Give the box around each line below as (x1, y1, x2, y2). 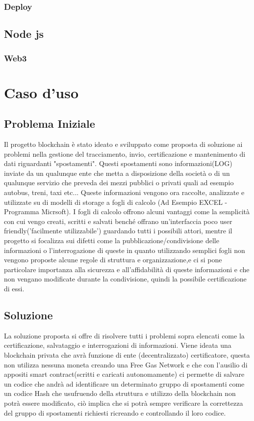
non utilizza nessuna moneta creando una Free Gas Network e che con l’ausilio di (4, 359, 248, 369)
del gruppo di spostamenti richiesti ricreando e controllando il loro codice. (4, 407, 226, 418)
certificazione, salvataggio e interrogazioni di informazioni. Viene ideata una (4, 340, 231, 350)
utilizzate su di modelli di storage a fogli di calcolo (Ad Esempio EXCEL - (4, 196, 228, 207)
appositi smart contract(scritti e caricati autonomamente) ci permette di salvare (4, 369, 245, 379)
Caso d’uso (4, 82, 78, 102)
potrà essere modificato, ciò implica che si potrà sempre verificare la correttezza (4, 397, 243, 408)
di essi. (4, 283, 25, 293)
